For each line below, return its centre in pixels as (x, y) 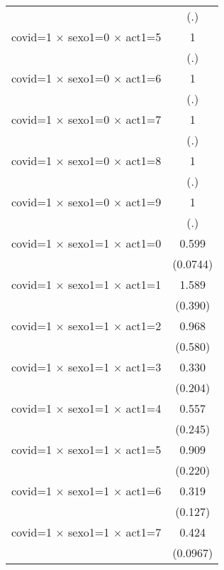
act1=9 (144, 202)
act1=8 (144, 160)
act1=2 (144, 326)
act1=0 (144, 243)
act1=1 (144, 284)
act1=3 (144, 367)
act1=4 (144, 408)
